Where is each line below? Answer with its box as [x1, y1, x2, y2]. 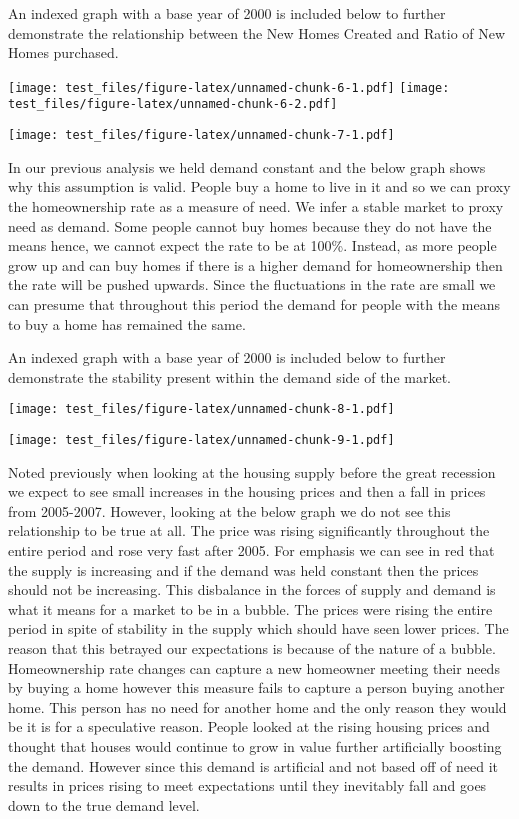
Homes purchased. [8, 42, 119, 63]
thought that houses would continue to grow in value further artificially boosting [8, 735, 502, 756]
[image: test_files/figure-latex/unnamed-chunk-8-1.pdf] [8, 402, 395, 417]
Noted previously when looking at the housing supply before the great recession [8, 461, 496, 482]
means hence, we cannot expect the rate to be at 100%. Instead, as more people [8, 235, 497, 256]
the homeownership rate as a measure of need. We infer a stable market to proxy [8, 195, 504, 216]
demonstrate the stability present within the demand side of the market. [8, 366, 451, 387]
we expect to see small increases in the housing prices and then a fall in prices [8, 481, 486, 502]
